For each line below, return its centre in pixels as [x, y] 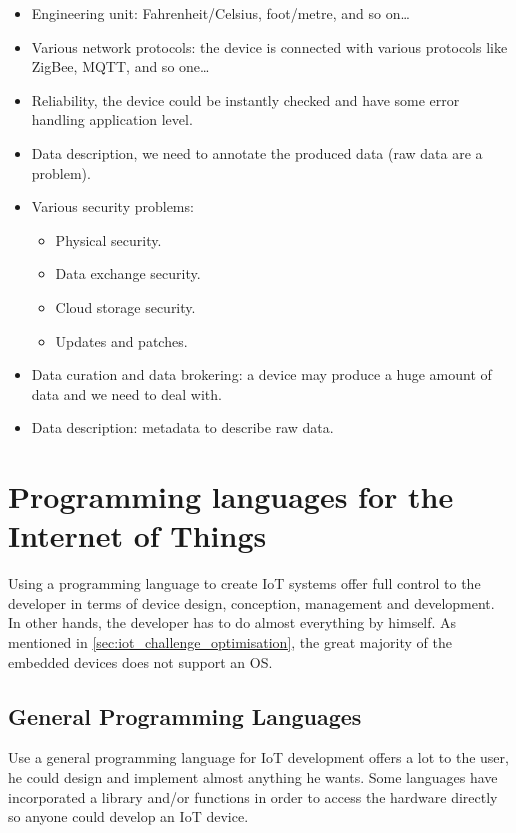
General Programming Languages [185, 715]
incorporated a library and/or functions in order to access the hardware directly [253, 796]
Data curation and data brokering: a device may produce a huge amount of [261, 374]
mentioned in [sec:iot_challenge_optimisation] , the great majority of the [230, 642]
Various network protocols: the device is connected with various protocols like [269, 46]
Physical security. [108, 239]
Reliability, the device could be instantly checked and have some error [245, 99]
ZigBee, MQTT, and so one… [120, 66]
